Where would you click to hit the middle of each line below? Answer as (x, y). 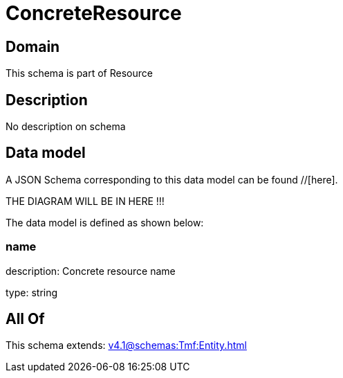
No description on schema (66, 127)
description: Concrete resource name (91, 271)
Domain (33, 46)
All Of (25, 319)
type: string (32, 292)
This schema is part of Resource (79, 73)
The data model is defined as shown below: (105, 222)
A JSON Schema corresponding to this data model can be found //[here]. (172, 179)
